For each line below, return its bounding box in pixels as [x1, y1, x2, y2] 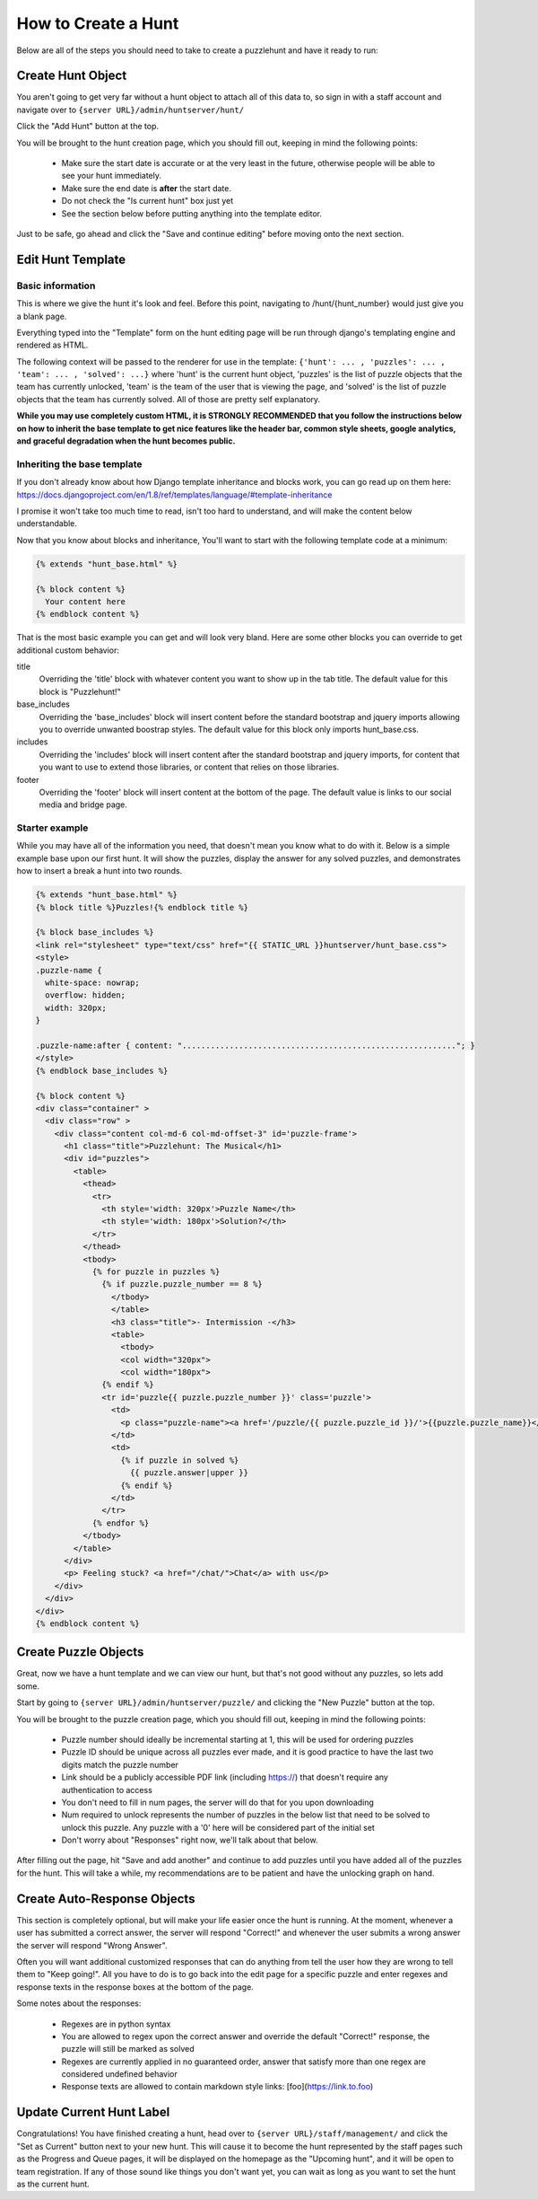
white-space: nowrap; [45, 977, 141, 988]
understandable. [16, 518, 78, 529]
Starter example [16, 822, 89, 834]
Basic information [16, 279, 96, 292]
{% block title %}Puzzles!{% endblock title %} [35, 902, 248, 912]
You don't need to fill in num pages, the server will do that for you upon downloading [61, 1797, 374, 1808]
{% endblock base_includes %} [35, 1065, 169, 1076]
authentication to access [61, 1784, 152, 1795]
